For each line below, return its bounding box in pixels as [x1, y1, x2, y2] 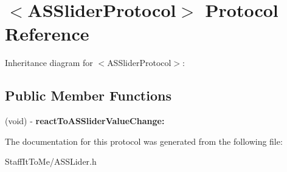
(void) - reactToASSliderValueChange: [5, 114, 165, 127]
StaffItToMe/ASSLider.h [5, 155, 97, 168]
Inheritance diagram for [5, 56, 93, 69]
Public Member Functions [5, 86, 171, 105]
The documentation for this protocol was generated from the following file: [5, 134, 283, 147]
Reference [5, 21, 89, 46]
